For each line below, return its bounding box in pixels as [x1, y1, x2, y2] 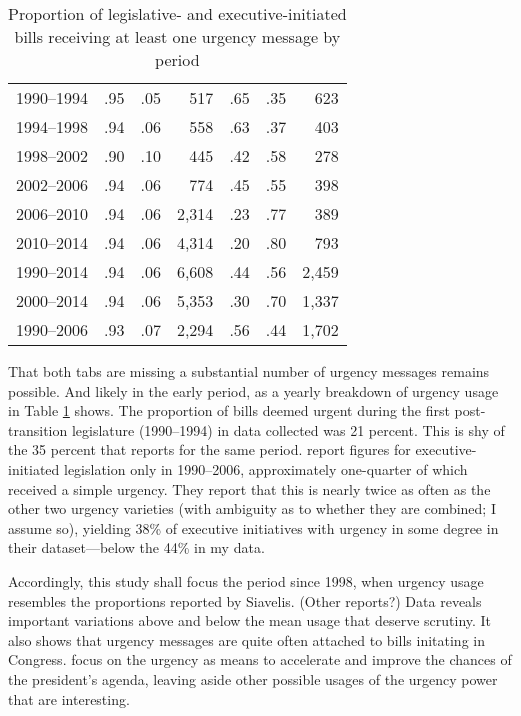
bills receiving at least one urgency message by [14, 25, 341, 48]
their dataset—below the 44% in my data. [8, 537, 265, 558]
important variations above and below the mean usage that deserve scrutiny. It [8, 610, 492, 631]
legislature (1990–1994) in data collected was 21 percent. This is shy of [71, 419, 505, 440]
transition [8, 419, 68, 440]
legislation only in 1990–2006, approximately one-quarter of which [64, 458, 468, 479]
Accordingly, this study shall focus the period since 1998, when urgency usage [8, 570, 484, 591]
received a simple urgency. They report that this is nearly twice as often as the [8, 478, 491, 499]
